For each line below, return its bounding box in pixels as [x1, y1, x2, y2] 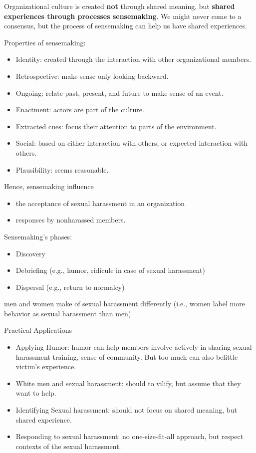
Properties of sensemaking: [4, 37, 86, 47]
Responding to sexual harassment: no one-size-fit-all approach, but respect [15, 431, 244, 442]
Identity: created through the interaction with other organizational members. [15, 54, 252, 64]
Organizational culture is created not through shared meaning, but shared [4, 1, 235, 11]
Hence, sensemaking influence [4, 181, 94, 192]
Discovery [15, 248, 45, 258]
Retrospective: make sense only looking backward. [15, 70, 169, 81]
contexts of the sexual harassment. [15, 441, 121, 451]
